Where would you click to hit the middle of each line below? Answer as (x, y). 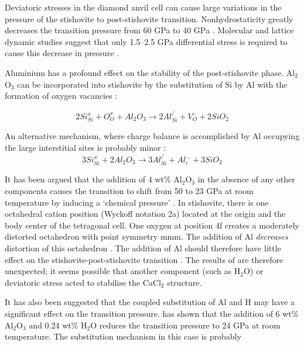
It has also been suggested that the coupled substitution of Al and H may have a (150, 302)
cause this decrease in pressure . (62, 53)
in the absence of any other (246, 179)
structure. (185, 282)
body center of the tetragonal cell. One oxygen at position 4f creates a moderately (152, 225)
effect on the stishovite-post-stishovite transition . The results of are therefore (144, 259)
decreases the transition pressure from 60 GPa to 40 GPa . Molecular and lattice (149, 30)
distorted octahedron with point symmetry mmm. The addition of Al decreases (146, 236)
